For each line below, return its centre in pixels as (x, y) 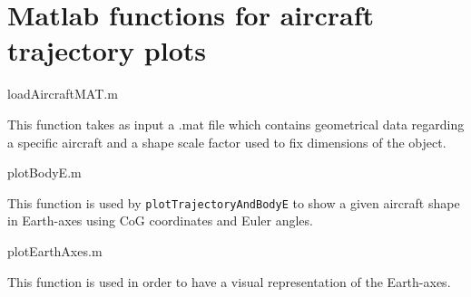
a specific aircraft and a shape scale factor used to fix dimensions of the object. (227, 142)
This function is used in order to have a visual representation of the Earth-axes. (229, 281)
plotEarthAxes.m (55, 250)
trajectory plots (107, 50)
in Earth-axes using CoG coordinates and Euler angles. (160, 220)
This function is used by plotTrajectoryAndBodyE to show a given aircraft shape (234, 202)
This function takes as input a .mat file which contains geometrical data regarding (236, 124)
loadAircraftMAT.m (63, 94)
